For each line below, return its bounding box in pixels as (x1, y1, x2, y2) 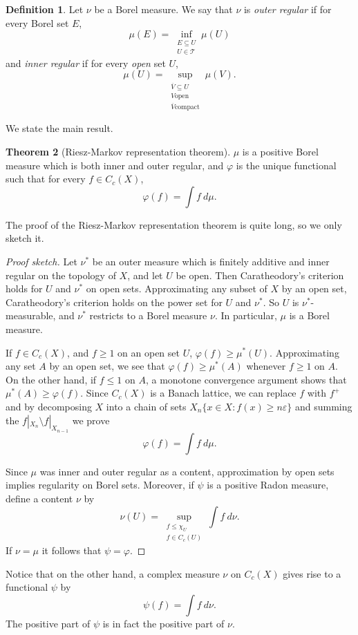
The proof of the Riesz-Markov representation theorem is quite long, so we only (6, 217, 342, 231)
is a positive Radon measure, (207, 477, 329, 492)
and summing (294, 399, 352, 413)
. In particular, (214, 308, 277, 323)
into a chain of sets (106, 399, 187, 413)
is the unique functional (236, 158, 337, 172)
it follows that (41, 543, 102, 558)
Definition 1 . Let (6, 2, 84, 16)
